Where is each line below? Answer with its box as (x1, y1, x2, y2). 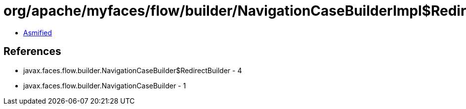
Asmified (23, 28, 52, 37)
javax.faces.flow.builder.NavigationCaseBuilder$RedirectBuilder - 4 (23, 66, 242, 75)
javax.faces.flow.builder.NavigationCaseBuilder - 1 (23, 81, 186, 90)
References (3, 45, 61, 58)
